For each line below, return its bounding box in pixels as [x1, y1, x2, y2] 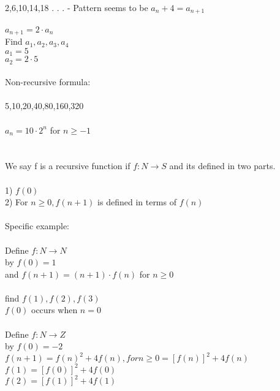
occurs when [31, 303, 78, 316]
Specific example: [5, 219, 69, 232]
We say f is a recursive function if [5, 159, 131, 172]
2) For [5, 195, 28, 208]
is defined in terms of [97, 195, 176, 208]
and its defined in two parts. [169, 159, 276, 172]
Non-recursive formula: [5, 75, 91, 88]
